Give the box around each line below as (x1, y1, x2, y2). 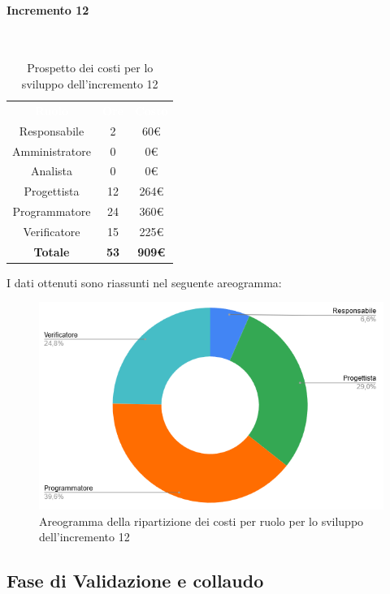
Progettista (24, 183, 80, 200)
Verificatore (23, 222, 80, 239)
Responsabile (19, 122, 84, 139)
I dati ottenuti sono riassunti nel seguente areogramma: (6, 273, 282, 291)
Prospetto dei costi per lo (27, 59, 154, 76)
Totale (33, 243, 70, 260)
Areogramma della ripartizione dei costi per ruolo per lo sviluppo (39, 512, 364, 529)
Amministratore (12, 142, 91, 159)
